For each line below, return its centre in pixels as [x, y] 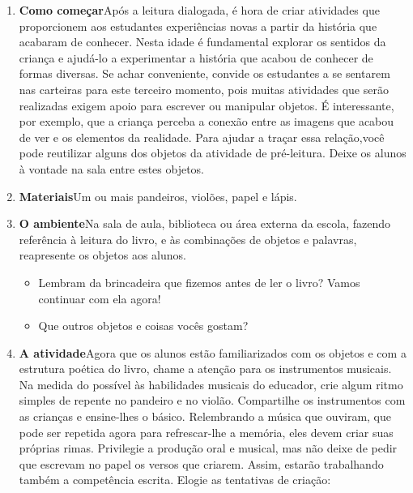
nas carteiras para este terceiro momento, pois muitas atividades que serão [204, 89]
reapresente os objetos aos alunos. [102, 255]
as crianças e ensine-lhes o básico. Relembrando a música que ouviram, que [205, 416]
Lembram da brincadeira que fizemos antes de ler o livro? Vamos [199, 282]
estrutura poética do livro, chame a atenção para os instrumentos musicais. [205, 369]
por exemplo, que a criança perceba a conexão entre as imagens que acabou [206, 121]
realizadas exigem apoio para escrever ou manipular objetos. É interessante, [206, 105]
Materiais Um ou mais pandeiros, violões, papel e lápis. [158, 196]
